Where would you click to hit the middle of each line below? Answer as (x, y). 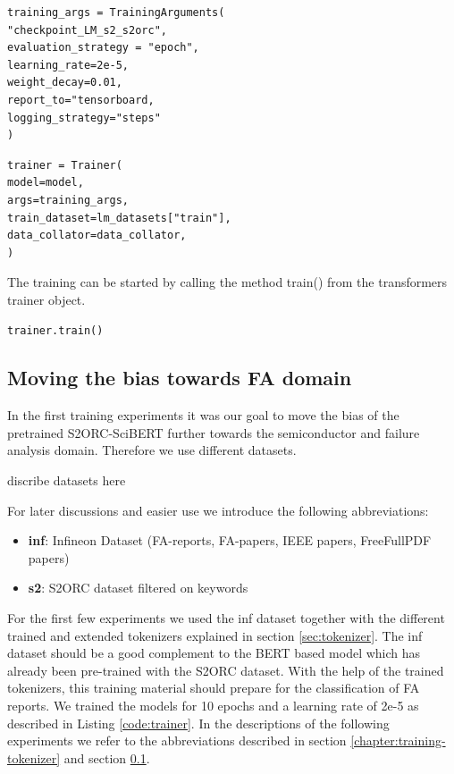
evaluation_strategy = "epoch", (103, 48)
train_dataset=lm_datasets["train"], (119, 218)
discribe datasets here (67, 480)
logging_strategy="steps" (84, 118)
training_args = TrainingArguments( (116, 13)
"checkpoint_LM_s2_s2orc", (87, 30)
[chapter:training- (398, 740)
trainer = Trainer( (65, 165)
